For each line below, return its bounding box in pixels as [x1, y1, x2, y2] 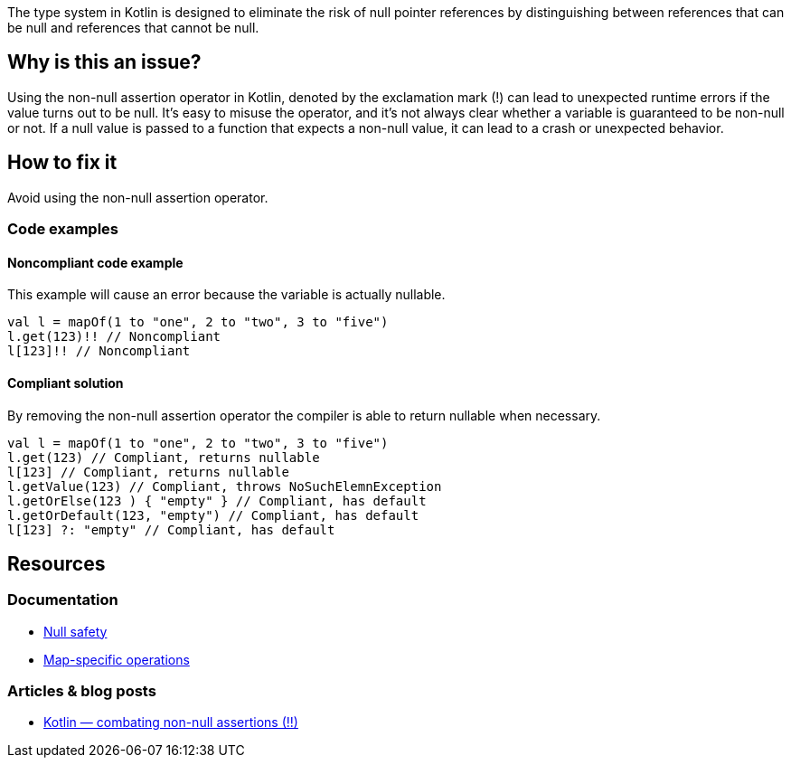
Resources [7, 552, 106, 575]
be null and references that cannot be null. [7, 20, 259, 35]
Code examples [7, 220, 119, 239]
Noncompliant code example [7, 254, 184, 270]
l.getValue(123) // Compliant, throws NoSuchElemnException [7, 478, 442, 494]
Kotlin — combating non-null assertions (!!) [43, 714, 298, 731]
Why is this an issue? [7, 51, 202, 74]
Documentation [7, 590, 118, 609]
